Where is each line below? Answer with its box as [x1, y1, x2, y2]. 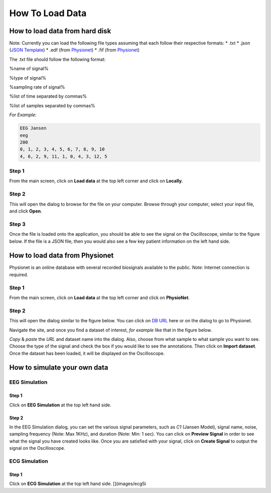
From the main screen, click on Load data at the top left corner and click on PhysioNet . [9, 295, 190, 301]
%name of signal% [9, 65, 49, 72]
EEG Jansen [20, 125, 47, 131]
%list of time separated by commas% [9, 93, 87, 99]
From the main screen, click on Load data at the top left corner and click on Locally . [9, 178, 183, 184]
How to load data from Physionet [9, 251, 114, 260]
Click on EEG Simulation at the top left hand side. [9, 402, 111, 408]
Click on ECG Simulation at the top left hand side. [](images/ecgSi [9, 481, 147, 487]
